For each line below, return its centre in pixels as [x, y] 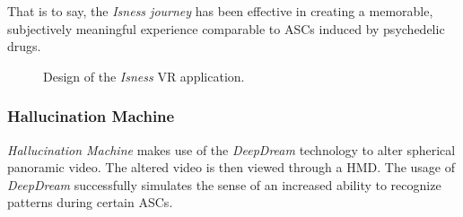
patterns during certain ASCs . [90, 202]
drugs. [24, 46]
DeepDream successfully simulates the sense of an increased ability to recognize [224, 184]
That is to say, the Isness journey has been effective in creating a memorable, [220, 11]
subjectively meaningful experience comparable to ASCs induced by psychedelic [226, 28]
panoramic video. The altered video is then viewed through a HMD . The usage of [231, 167]
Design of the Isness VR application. [144, 76]
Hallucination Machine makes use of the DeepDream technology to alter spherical [231, 149]
